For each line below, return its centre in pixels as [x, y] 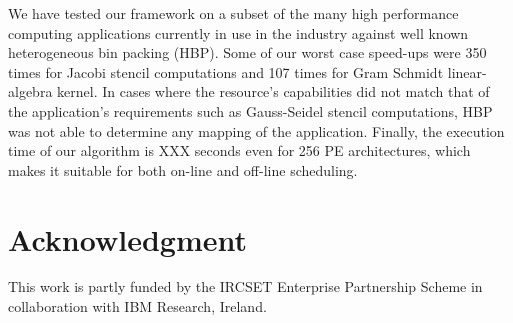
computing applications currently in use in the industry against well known [238, 32]
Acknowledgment [127, 238]
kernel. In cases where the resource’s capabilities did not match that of [273, 91]
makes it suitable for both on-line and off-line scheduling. [183, 169]
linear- [467, 71]
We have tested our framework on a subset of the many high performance [233, 13]
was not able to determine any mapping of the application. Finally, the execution [256, 130]
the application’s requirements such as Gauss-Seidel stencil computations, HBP [250, 110]
